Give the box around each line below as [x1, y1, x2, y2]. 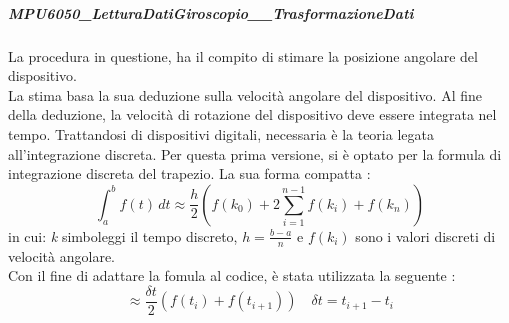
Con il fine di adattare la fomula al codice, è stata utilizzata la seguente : [8, 265, 456, 286]
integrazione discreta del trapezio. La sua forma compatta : [8, 163, 371, 184]
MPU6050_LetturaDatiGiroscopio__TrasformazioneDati [8, 2, 414, 23]
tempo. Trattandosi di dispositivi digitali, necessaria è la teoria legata [8, 123, 434, 144]
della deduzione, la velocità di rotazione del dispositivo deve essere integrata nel [8, 104, 497, 125]
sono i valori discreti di [355, 225, 496, 246]
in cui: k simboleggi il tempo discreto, [8, 225, 238, 246]
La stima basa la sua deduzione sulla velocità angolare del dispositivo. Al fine [8, 84, 482, 105]
